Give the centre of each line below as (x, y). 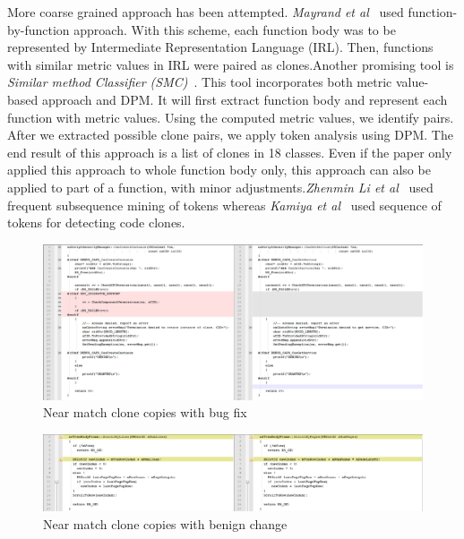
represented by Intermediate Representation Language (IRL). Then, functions (220, 47)
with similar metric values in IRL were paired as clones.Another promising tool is (231, 64)
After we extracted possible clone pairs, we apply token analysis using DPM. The (230, 135)
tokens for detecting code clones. (96, 222)
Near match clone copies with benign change (165, 523)
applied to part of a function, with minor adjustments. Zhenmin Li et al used (220, 187)
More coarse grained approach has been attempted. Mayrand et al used (206, 12)
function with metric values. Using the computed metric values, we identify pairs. (231, 117)
